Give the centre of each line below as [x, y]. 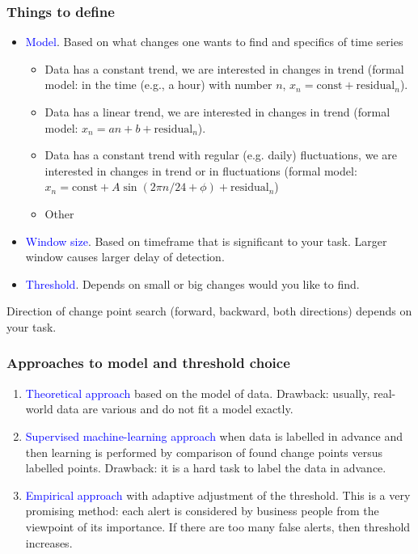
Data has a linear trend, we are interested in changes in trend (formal [217, 112]
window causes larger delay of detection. [125, 257]
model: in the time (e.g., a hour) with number [158, 85]
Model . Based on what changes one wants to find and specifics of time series [214, 42]
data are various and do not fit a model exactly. [175, 409]
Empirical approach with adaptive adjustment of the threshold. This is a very [218, 495]
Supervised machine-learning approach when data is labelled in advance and [214, 436]
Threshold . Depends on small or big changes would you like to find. [192, 283]
